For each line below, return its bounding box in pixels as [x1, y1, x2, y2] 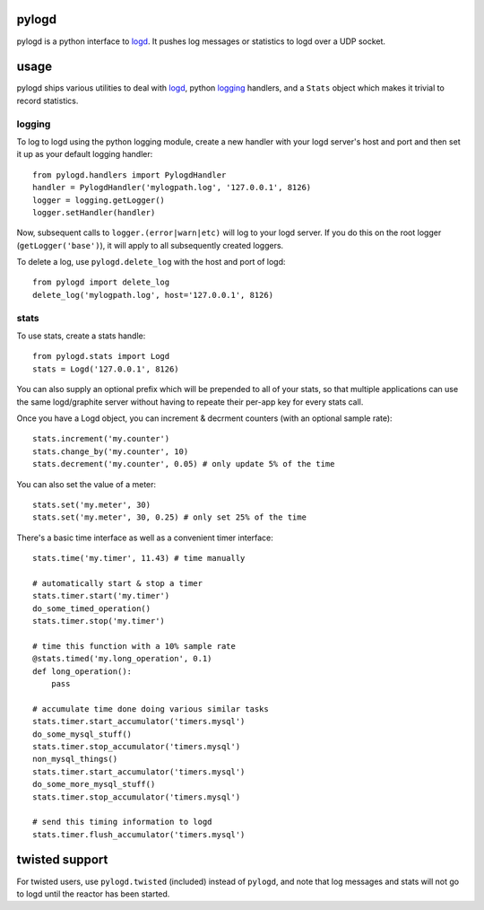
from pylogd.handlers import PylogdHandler [32, 170, 227, 179]
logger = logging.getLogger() [32, 195, 166, 206]
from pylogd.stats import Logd [32, 351, 170, 362]
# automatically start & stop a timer [32, 578, 203, 588]
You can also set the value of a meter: [16, 478, 157, 489]
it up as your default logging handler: [16, 149, 153, 160]
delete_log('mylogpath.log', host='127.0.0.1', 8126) [32, 290, 273, 300]
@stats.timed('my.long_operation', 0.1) [32, 653, 212, 664]
